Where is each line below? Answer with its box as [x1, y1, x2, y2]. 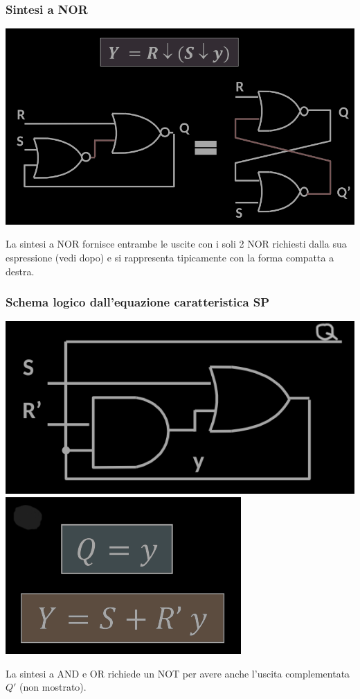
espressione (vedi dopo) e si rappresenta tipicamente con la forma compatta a [6, 250, 334, 265]
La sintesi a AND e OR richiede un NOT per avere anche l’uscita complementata [6, 666, 350, 680]
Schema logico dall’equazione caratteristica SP [6, 293, 270, 311]
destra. [6, 264, 35, 278]
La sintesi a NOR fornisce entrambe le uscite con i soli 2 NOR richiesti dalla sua [6, 236, 347, 251]
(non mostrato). [19, 680, 87, 694]
